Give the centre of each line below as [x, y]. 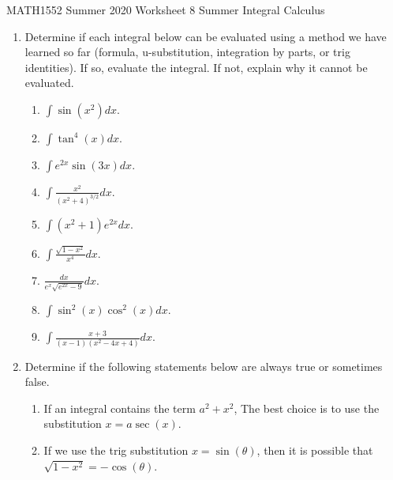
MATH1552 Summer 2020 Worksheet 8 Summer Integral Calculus [166, 9]
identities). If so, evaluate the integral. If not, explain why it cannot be [196, 67]
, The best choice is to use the [307, 408]
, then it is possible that [315, 450]
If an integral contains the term [120, 408]
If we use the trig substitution [116, 450]
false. [37, 382]
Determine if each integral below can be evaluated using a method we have [206, 36]
